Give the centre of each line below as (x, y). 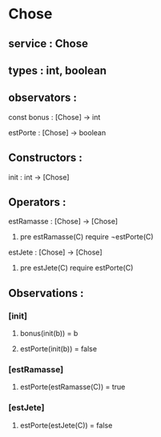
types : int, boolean (57, 70)
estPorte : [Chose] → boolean (57, 132)
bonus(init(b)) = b (49, 334)
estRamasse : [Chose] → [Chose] (63, 222)
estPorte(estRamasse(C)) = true (72, 387)
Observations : (46, 293)
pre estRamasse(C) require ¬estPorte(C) (87, 237)
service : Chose (48, 44)
